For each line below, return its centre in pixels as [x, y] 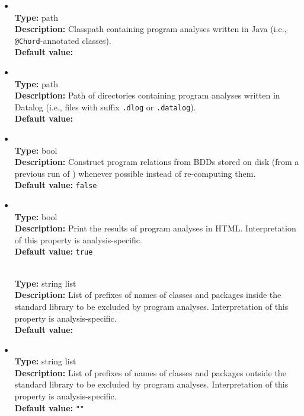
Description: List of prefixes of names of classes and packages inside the [148, 295]
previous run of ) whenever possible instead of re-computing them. [135, 173]
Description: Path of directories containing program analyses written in [147, 95]
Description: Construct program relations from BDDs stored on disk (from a [157, 162]
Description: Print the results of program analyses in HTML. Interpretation [155, 228]
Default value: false [56, 185]
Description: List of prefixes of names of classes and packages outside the [150, 372]
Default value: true [54, 251]
